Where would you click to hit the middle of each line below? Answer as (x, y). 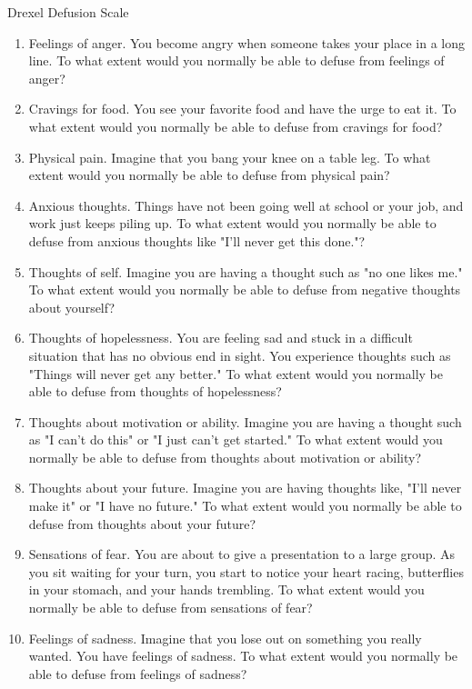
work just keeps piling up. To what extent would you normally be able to (232, 223)
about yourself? (72, 307)
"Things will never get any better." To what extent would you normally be (236, 373)
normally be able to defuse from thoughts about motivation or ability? (225, 457)
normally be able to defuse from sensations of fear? (171, 608)
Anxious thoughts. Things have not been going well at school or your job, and (246, 205)
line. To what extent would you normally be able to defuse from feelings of (236, 60)
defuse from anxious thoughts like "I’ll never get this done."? (197, 240)
